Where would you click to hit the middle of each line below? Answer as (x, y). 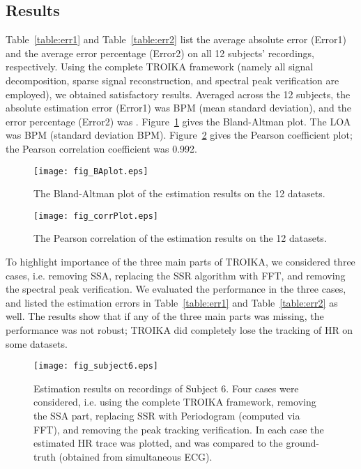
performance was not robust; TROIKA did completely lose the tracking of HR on (179, 330)
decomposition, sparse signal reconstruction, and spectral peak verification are (172, 80)
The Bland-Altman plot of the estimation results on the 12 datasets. (179, 193)
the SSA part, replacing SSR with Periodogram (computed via (167, 416)
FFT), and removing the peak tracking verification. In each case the (179, 429)
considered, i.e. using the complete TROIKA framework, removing (175, 402)
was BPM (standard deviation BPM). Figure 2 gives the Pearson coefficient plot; (179, 135)
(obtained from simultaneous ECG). (136, 456)
